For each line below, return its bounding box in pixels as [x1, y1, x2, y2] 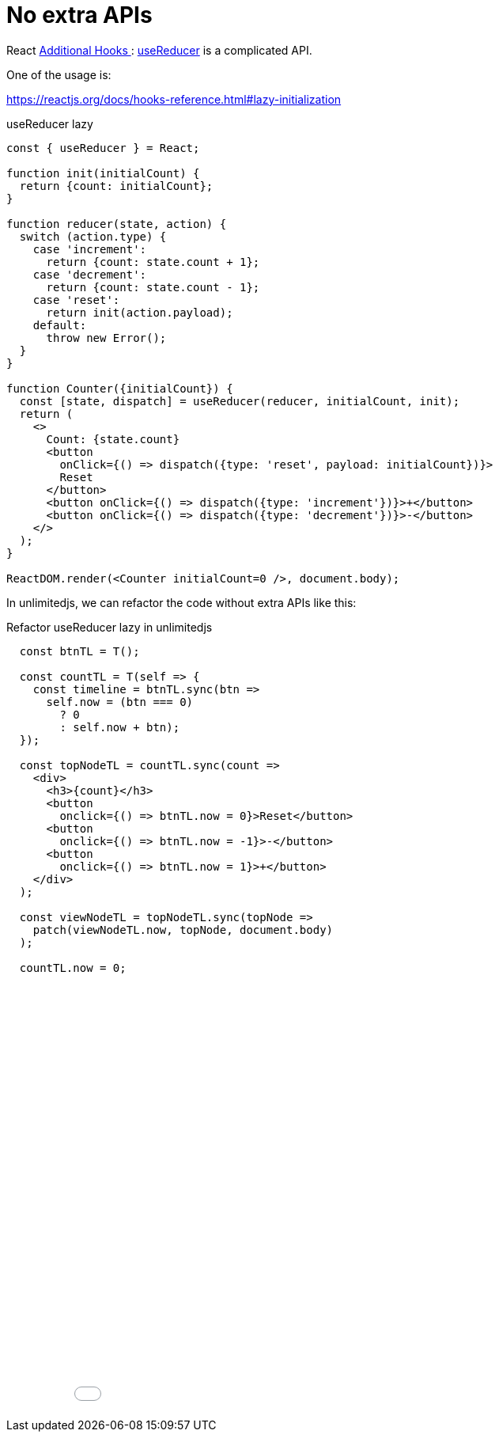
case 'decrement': [32, 267, 147, 281]
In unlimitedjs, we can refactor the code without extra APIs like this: [6, 595, 357, 609]
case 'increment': [32, 242, 147, 256]
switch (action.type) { [19, 230, 167, 243]
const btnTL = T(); [19, 644, 140, 658]
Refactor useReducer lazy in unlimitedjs [6, 620, 213, 634]
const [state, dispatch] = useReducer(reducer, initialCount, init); [19, 394, 460, 408]
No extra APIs [6, 2, 153, 28]
